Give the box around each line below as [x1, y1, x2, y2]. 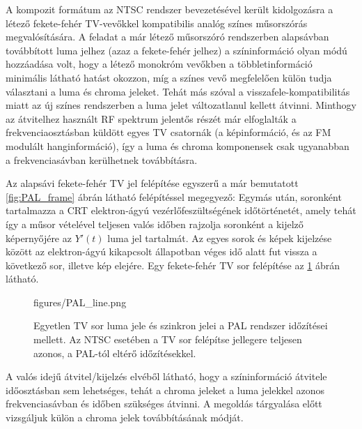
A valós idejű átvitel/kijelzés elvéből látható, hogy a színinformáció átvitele [6, 369, 327, 384]
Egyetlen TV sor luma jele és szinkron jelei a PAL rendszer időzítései [33, 318, 328, 333]
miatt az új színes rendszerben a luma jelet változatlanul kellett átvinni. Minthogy [6, 98, 356, 112]
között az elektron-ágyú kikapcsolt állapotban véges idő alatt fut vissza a [6, 244, 317, 259]
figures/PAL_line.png [33, 294, 127, 309]
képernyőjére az [6, 230, 72, 245]
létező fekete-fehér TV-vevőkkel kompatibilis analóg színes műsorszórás [6, 15, 308, 30]
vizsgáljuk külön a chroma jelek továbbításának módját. [6, 410, 244, 425]
